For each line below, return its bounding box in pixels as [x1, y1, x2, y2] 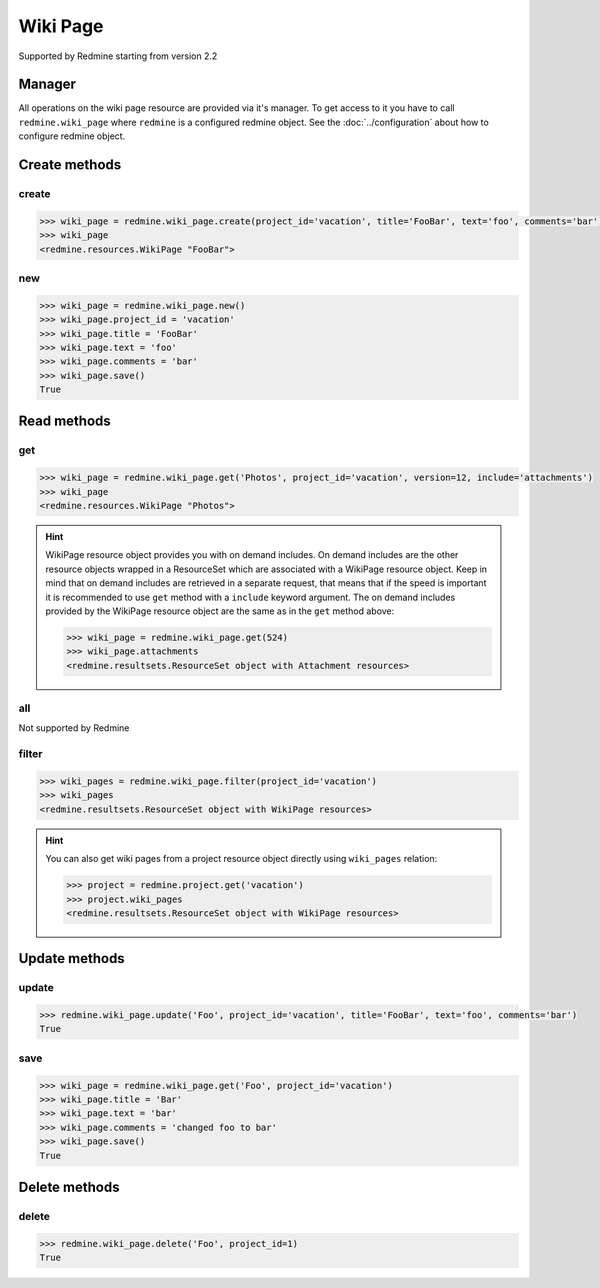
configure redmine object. [18, 130, 126, 142]
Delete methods [18, 1178, 120, 1195]
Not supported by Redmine [18, 722, 130, 734]
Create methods [18, 156, 122, 174]
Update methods [18, 950, 125, 967]
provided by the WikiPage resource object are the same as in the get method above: [45, 605, 395, 617]
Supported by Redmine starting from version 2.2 [18, 50, 218, 62]
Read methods [18, 413, 112, 430]
